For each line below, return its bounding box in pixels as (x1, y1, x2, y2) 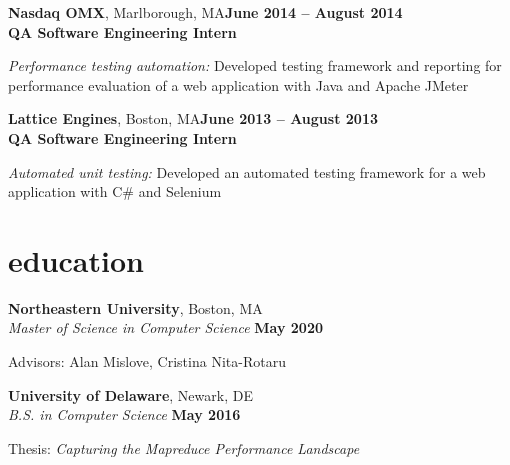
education (8, 239, 144, 280)
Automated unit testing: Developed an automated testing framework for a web (8, 161, 486, 182)
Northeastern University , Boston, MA (8, 297, 263, 318)
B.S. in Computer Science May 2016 (8, 404, 241, 425)
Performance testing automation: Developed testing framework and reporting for (8, 55, 502, 76)
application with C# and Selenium (8, 181, 222, 202)
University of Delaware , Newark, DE (8, 384, 253, 405)
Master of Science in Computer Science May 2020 (8, 317, 323, 338)
